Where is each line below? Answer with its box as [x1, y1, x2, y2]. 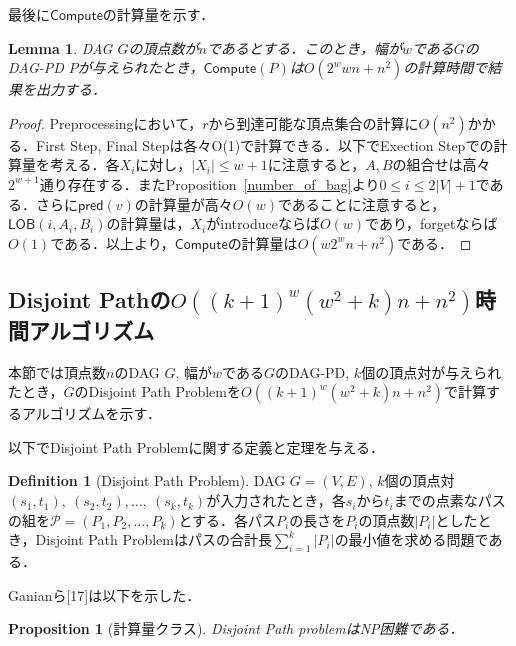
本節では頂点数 [8, 361, 106, 382]
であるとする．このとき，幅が [206, 37, 402, 58]
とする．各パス [178, 509, 277, 530]
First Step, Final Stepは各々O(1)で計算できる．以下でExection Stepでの [35, 134, 494, 155]
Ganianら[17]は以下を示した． [8, 584, 201, 605]
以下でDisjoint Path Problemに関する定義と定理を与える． [8, 436, 384, 457]
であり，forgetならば [365, 213, 498, 234]
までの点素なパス [393, 490, 506, 511]
